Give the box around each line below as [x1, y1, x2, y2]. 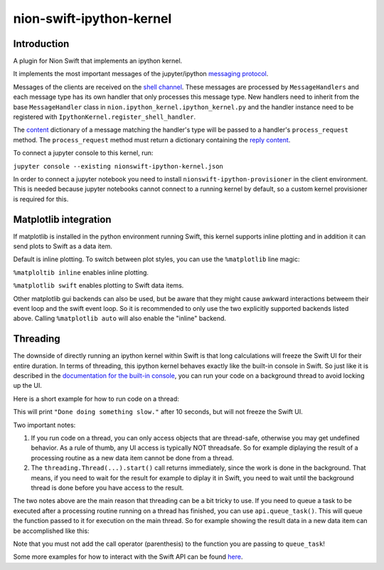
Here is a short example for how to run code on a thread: [13, 394, 179, 403]
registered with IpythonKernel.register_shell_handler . [13, 112, 196, 121]
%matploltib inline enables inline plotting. [13, 268, 149, 277]
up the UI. [13, 381, 42, 390]
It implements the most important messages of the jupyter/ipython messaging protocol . [13, 70, 269, 78]
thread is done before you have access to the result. [31, 483, 184, 492]
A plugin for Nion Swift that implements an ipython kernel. [13, 57, 183, 65]
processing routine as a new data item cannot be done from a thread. [31, 453, 234, 462]
